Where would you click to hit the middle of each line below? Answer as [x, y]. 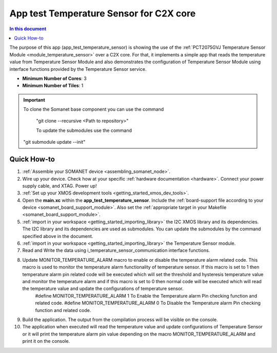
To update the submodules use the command [84, 130]
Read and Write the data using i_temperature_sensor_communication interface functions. [116, 250]
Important [34, 100]
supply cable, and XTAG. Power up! [60, 186]
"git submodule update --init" [54, 142]
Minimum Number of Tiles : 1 [53, 86]
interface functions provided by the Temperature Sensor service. [78, 69]
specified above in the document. [58, 236]
